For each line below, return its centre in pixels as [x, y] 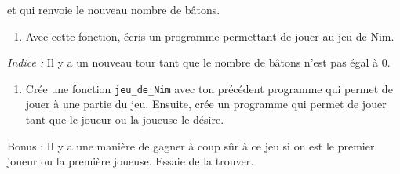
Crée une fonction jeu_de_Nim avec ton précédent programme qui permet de [209, 88]
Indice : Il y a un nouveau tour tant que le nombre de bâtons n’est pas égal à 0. [199, 62]
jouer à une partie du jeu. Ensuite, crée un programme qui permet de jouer [206, 104]
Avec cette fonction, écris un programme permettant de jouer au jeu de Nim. [210, 36]
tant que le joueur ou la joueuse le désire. [125, 120]
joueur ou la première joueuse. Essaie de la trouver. [131, 161]
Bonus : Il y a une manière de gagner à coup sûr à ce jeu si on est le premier [191, 145]
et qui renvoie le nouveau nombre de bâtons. [114, 9]
